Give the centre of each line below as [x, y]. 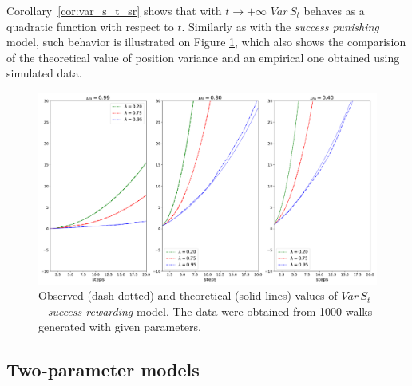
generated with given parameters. [120, 327]
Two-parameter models [103, 370]
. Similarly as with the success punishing [280, 26]
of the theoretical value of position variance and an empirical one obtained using [203, 57]
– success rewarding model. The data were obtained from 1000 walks [206, 311]
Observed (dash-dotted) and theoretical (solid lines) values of [188, 295]
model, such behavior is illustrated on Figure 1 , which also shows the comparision [206, 42]
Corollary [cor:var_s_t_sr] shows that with [114, 10]
